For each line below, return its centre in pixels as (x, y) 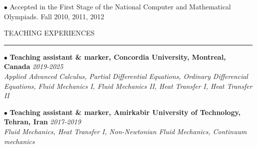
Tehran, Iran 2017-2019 (42, 122)
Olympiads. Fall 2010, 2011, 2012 (54, 16)
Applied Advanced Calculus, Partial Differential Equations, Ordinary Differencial (126, 76)
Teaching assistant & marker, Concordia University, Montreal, (118, 56)
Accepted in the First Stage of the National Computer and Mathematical (120, 6)
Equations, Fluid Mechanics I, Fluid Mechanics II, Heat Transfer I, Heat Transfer (128, 86)
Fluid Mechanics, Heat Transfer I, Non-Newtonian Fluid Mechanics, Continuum (125, 131)
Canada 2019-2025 (34, 66)
